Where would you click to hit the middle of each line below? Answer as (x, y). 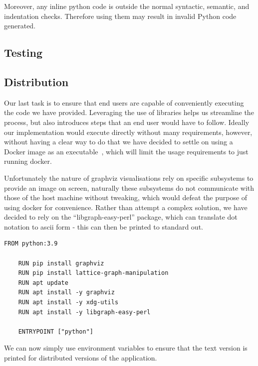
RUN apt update (43, 283)
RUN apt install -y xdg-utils (68, 303)
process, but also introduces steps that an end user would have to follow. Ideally (127, 122)
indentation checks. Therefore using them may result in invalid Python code (120, 16)
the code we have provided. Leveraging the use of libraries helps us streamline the (129, 112)
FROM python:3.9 (31, 244)
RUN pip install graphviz (61, 263)
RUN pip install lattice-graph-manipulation (93, 273)
